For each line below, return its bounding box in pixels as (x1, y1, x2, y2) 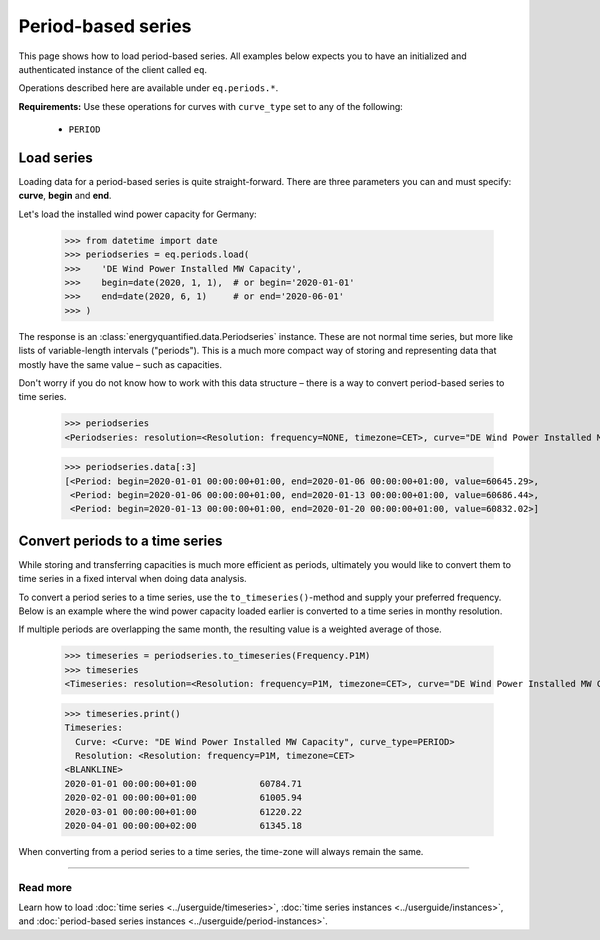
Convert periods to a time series (18, 532, 223, 549)
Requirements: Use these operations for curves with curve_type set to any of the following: (18, 100, 404, 112)
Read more (18, 880, 73, 894)
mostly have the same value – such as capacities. (18, 358, 223, 370)
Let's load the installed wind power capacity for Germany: (18, 208, 257, 220)
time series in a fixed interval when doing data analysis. (18, 573, 247, 585)
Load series (18, 149, 94, 166)
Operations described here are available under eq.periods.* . (18, 82, 279, 94)
